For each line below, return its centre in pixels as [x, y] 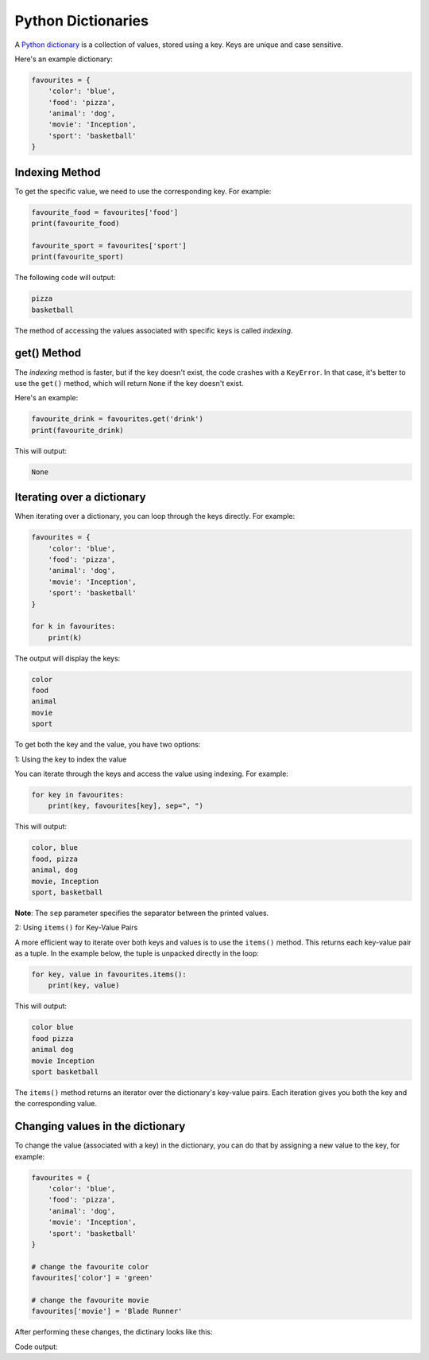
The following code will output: [65, 278]
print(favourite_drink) [78, 430]
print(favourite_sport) [78, 257]
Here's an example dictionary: [64, 59]
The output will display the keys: [68, 658]
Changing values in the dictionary [100, 1126]
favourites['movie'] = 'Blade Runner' [107, 1311]
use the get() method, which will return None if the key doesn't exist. [129, 383]
